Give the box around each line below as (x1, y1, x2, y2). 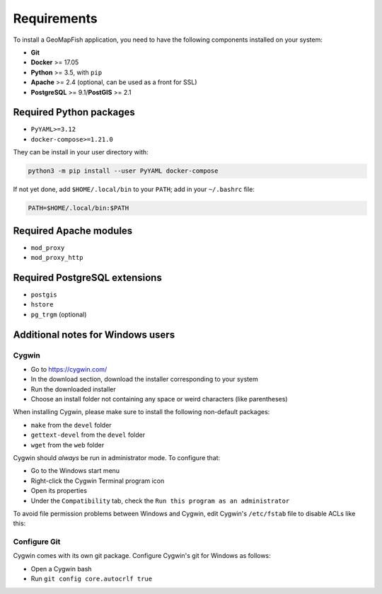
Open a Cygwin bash (30, 564, 92, 573)
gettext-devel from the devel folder (30, 430, 145, 439)
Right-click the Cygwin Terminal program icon (30, 476, 165, 485)
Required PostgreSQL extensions (13, 271, 162, 283)
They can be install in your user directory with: (13, 148, 149, 156)
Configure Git (13, 537, 61, 547)
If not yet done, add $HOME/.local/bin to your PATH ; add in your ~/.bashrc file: (13, 185, 255, 194)
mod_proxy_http (30, 253, 84, 262)
